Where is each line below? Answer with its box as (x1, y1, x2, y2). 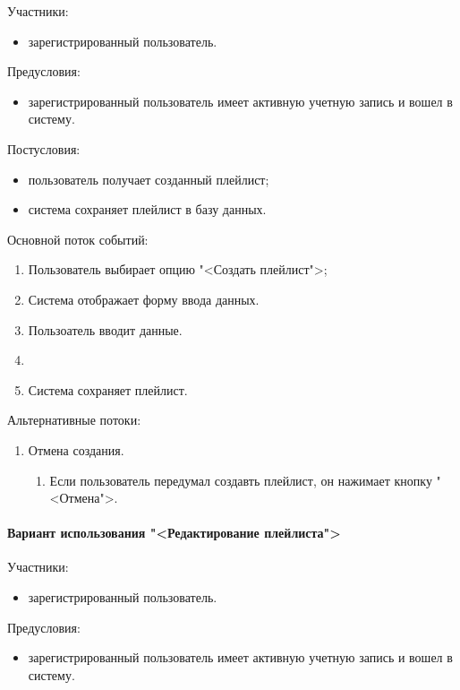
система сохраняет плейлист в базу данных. (28, 200, 267, 219)
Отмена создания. (28, 440, 124, 459)
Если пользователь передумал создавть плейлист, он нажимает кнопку (49, 470, 432, 489)
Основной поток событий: (7, 229, 149, 248)
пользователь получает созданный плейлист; (28, 169, 269, 188)
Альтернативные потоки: (7, 410, 141, 429)
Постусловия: (7, 139, 81, 158)
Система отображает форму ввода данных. (28, 289, 260, 308)
